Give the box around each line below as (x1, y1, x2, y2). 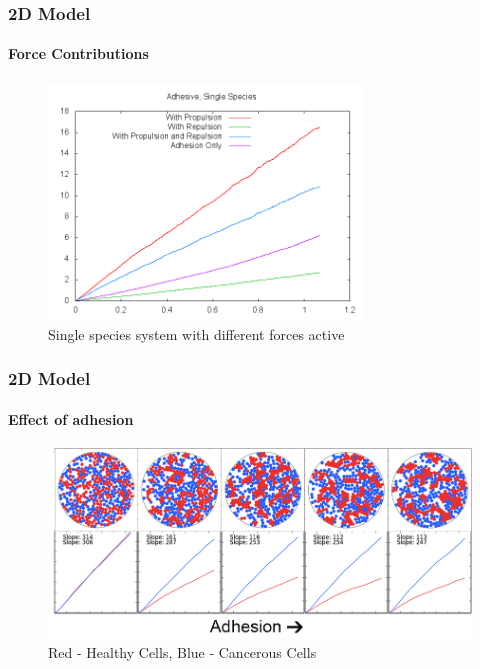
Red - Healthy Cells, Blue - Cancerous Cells (48, 641, 317, 662)
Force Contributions (8, 43, 149, 64)
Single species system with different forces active (48, 323, 345, 344)
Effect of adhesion (8, 408, 134, 429)
